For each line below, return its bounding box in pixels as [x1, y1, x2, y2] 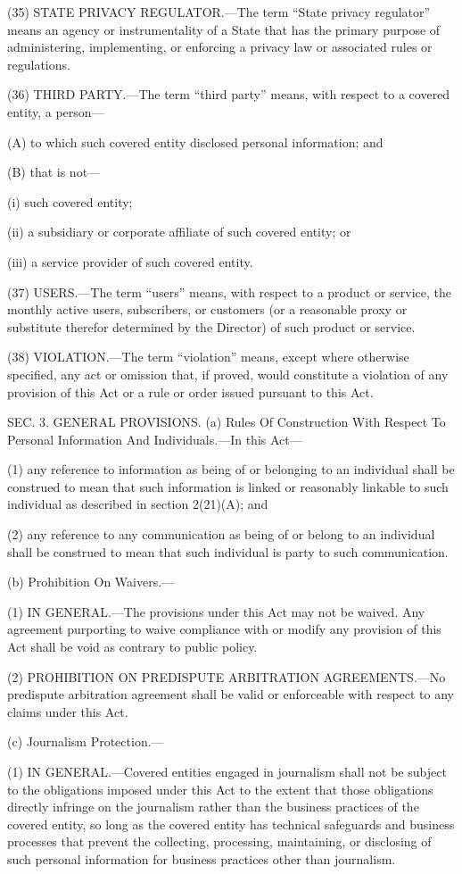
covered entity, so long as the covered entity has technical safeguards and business [7, 814, 455, 833]
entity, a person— [7, 102, 104, 121]
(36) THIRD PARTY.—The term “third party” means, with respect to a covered [7, 85, 450, 104]
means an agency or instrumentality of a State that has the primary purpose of [7, 20, 441, 38]
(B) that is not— [7, 162, 101, 181]
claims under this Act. [7, 702, 128, 720]
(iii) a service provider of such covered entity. [7, 252, 253, 271]
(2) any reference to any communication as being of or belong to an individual [7, 525, 435, 544]
